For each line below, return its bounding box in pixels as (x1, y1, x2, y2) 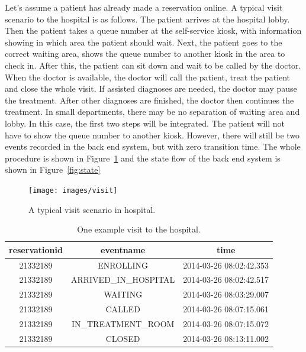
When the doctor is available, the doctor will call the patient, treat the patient (5, 70, 291, 83)
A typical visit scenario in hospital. (28, 203, 156, 215)
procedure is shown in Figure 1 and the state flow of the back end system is (5, 151, 281, 164)
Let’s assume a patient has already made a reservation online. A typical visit (5, 1, 283, 13)
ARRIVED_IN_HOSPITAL (70, 273, 175, 286)
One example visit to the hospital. (77, 223, 201, 235)
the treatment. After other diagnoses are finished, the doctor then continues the (5, 93, 294, 106)
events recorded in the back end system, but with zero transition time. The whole (5, 140, 301, 153)
